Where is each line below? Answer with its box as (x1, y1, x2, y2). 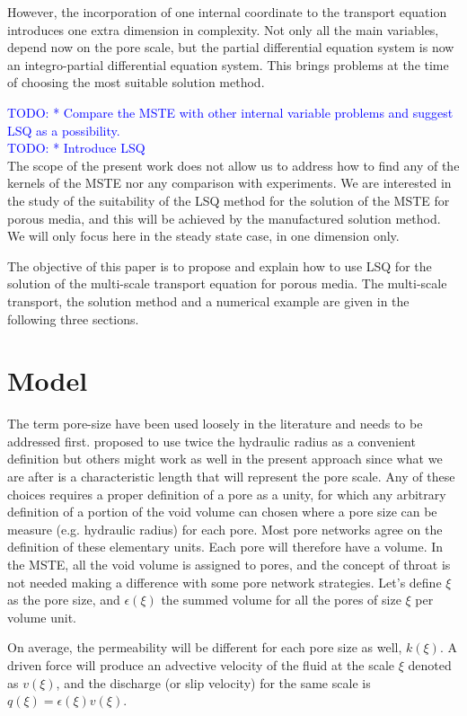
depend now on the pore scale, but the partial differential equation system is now (7, 38, 454, 57)
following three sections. (7, 309, 139, 328)
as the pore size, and (7, 590, 120, 609)
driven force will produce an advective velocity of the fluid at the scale (7, 655, 395, 674)
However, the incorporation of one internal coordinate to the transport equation (7, 3, 447, 21)
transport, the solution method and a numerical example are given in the (7, 291, 410, 310)
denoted (408, 655, 452, 674)
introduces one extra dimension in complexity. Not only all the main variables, (7, 20, 439, 39)
